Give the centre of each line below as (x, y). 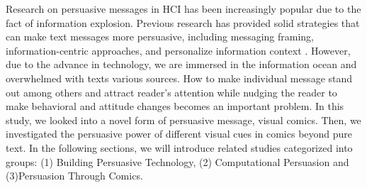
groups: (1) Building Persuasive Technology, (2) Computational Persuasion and (177, 161)
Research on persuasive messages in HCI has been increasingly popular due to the (183, 9)
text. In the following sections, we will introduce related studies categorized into (179, 147)
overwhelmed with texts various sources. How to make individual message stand (179, 78)
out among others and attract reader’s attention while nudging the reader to (171, 92)
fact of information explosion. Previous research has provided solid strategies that (183, 22)
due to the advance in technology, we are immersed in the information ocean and (181, 64)
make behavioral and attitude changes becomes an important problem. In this (175, 106)
